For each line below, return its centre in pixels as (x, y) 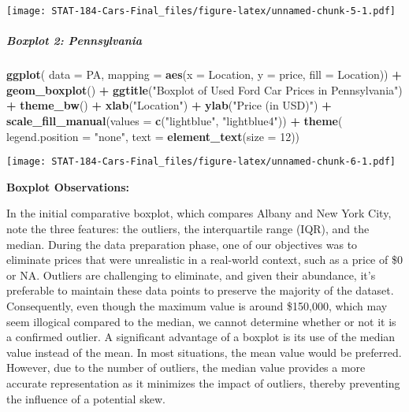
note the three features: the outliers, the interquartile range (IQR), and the (188, 229)
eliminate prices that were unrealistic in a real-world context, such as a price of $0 (204, 260)
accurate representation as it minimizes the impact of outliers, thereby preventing (203, 382)
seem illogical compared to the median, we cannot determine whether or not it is (201, 321)
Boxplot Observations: (68, 186)
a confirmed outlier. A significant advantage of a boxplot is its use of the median (201, 337)
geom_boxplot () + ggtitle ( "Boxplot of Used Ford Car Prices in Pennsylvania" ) (204, 89)
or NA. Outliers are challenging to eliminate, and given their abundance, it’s (191, 275)
